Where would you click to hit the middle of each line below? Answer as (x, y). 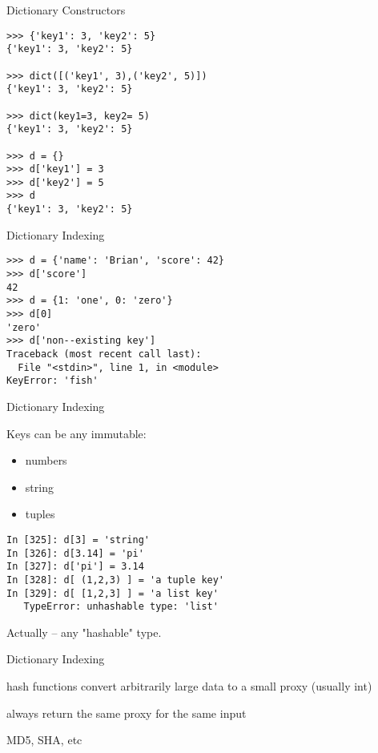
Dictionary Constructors (66, 10)
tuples (40, 514)
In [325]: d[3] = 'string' (78, 540)
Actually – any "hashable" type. (84, 632)
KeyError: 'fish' (52, 381)
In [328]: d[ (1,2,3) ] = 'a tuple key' (116, 580)
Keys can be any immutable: (76, 433)
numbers (46, 460)
